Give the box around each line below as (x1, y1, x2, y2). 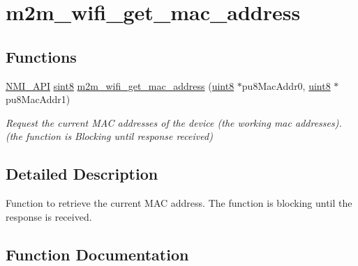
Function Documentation (6, 243, 189, 265)
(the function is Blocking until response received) (6, 129, 213, 143)
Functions (6, 45, 77, 67)
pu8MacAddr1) (6, 92, 70, 107)
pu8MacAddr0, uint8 (241, 78, 331, 93)
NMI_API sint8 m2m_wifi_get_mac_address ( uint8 (6, 78, 234, 93)
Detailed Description (6, 163, 158, 185)
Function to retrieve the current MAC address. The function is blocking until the (6, 196, 352, 210)
